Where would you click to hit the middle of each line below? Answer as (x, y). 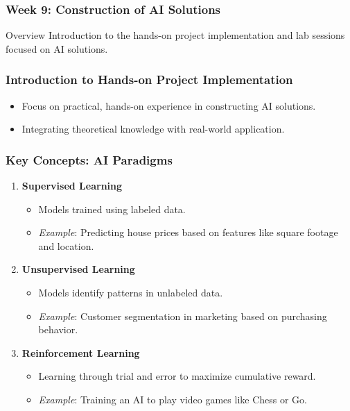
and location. (66, 245)
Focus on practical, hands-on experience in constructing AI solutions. (169, 105)
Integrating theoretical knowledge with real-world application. (153, 129)
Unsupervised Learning (78, 269)
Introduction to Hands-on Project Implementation (149, 79)
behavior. (58, 329)
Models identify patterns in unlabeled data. (131, 292)
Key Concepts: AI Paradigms (89, 159)
